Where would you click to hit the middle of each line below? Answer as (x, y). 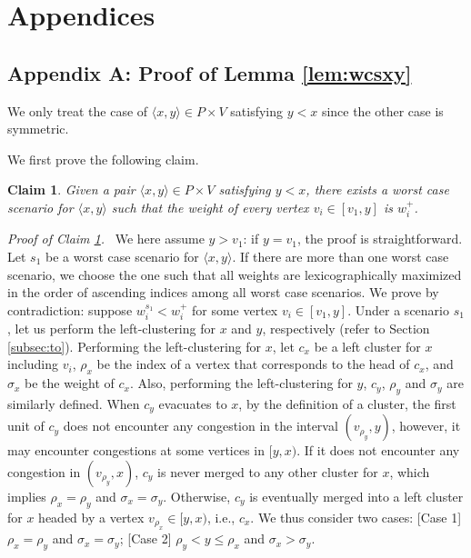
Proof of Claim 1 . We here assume (106, 239)
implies (27, 496)
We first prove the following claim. (103, 159)
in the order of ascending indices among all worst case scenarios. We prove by (223, 292)
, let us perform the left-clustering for (111, 329)
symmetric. (38, 129)
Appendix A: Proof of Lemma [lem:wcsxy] (210, 72)
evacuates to (193, 403)
